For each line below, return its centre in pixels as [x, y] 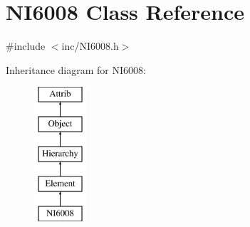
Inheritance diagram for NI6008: [76, 69]
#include [26, 46]
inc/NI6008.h [90, 46]
